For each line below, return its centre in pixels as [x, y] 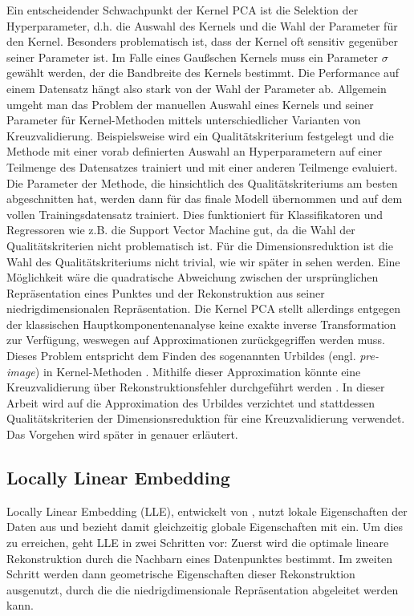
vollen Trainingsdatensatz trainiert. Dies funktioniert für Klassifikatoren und [195, 214]
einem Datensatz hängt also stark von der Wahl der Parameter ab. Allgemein [197, 88]
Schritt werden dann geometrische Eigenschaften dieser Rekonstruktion [181, 574]
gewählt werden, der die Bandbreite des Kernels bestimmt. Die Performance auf [203, 73]
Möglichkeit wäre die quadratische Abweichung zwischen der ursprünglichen [193, 277]
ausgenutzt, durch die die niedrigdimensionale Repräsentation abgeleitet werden [203, 589]
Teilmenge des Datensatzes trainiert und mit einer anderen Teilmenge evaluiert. [202, 166]
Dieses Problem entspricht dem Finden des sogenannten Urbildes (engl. [181, 356]
